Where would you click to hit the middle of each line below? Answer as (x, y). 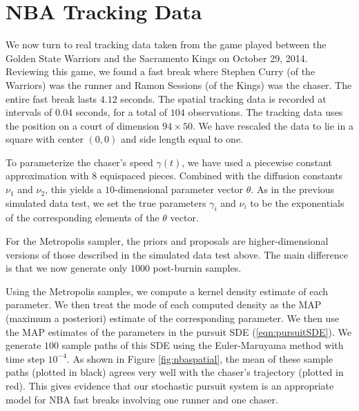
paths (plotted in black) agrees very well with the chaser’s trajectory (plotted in (175, 372)
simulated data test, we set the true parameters (106, 202)
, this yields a (74, 189)
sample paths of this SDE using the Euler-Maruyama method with (203, 345)
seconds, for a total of (122, 112)
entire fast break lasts (51, 98)
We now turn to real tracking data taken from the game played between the (166, 44)
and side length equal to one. (182, 139)
